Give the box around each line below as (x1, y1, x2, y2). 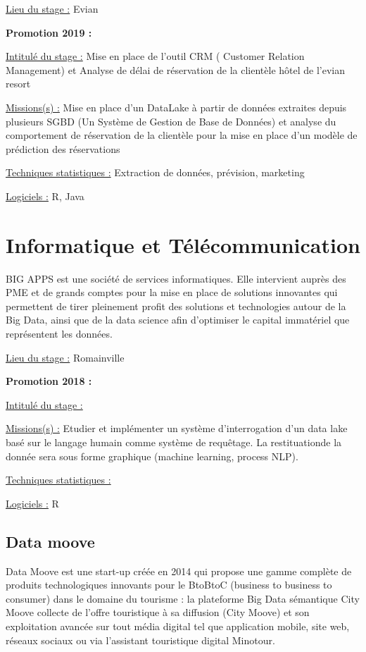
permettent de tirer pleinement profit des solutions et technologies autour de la (6, 298, 346, 313)
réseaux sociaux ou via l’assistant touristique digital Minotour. (6, 632, 275, 647)
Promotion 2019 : (6, 25, 92, 39)
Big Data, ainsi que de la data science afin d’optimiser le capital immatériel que (6, 312, 350, 327)
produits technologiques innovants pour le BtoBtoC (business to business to (6, 577, 332, 592)
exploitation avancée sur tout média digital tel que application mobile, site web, (6, 618, 350, 633)
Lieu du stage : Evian (6, 1, 99, 16)
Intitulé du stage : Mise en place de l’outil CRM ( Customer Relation (6, 49, 305, 63)
